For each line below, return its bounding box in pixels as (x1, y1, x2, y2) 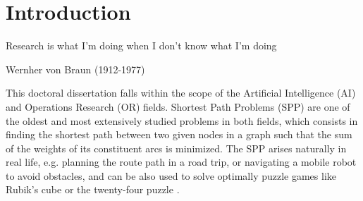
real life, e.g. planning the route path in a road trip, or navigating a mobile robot (6, 154, 357, 169)
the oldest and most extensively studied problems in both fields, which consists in (6, 113, 358, 128)
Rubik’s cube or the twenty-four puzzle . (6, 182, 180, 197)
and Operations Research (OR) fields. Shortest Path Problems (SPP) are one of (6, 99, 350, 114)
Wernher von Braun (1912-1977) (6, 61, 145, 76)
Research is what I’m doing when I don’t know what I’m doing (6, 38, 277, 53)
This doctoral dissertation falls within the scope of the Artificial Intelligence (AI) (6, 85, 356, 100)
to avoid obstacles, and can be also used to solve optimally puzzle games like (6, 168, 337, 183)
